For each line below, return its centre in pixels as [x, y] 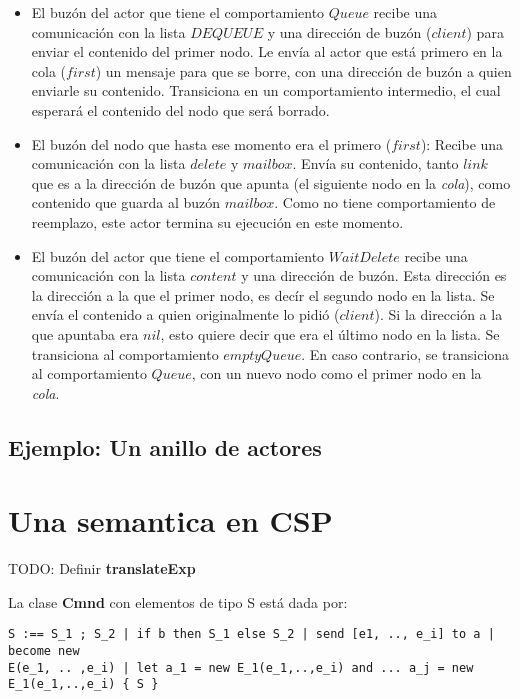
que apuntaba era [85, 333]
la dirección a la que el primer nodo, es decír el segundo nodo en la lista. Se [263, 294]
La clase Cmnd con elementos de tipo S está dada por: [178, 601]
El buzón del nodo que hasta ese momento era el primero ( [211, 143]
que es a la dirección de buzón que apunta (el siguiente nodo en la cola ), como [271, 182]
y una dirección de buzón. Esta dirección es [374, 275]
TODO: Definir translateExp [102, 568]
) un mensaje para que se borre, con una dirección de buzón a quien [303, 70]
